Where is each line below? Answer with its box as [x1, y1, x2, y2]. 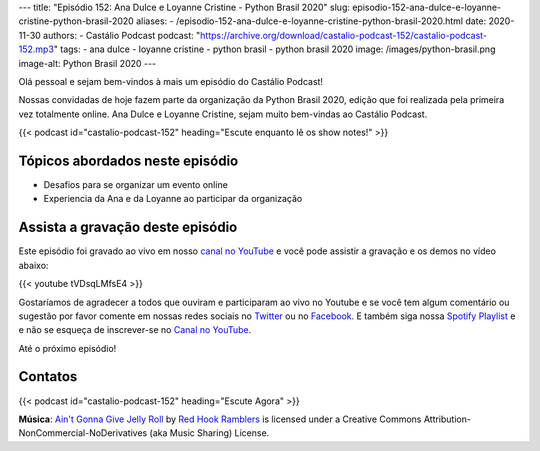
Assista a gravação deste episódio [18, 219, 238, 236]
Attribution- [423, 413, 472, 425]
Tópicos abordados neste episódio [18, 152, 239, 169]
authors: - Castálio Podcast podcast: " [43, 29, 201, 41]
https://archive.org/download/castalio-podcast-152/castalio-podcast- [200, 29, 488, 41]
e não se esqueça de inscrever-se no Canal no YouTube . [18, 324, 252, 336]
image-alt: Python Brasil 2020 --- [18, 57, 157, 69]
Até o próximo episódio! [18, 342, 117, 354]
